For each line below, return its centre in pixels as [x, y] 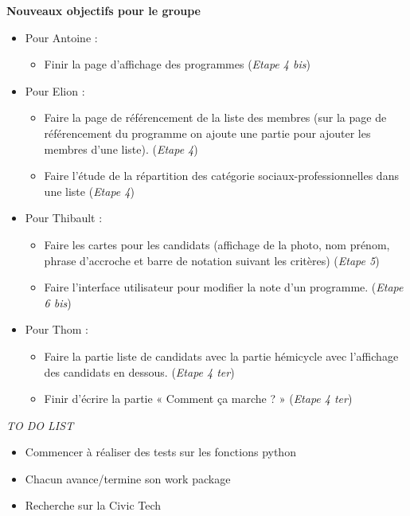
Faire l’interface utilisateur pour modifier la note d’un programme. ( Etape [224, 287]
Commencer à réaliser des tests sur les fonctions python [160, 452]
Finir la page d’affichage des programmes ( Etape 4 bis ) [177, 64]
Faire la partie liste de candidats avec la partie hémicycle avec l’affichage [221, 356]
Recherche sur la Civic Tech [93, 505]
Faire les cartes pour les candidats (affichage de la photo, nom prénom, [217, 244]
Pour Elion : [55, 90]
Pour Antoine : [61, 37]
